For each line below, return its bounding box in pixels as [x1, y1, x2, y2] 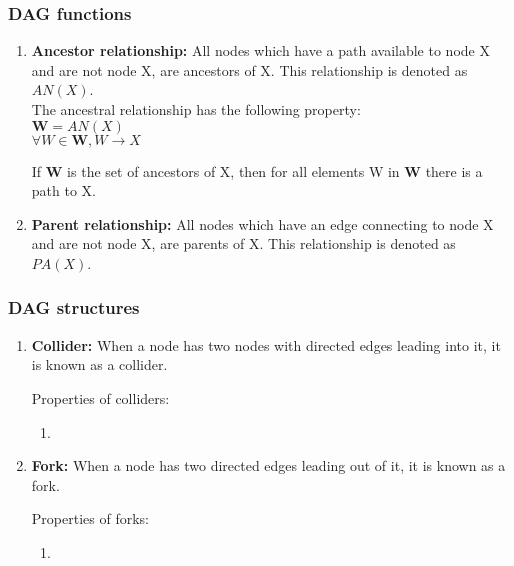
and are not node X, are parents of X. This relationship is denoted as [31, 233, 456, 254]
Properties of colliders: [31, 387, 170, 408]
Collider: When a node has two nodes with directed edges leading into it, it [31, 334, 501, 355]
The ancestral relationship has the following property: [31, 99, 361, 119]
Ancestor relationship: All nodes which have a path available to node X [31, 40, 490, 61]
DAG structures [8, 295, 140, 320]
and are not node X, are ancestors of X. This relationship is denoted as [31, 59, 468, 80]
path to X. [31, 180, 96, 201]
